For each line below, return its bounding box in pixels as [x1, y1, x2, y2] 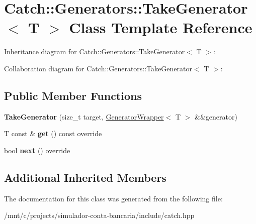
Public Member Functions [4, 87, 142, 103]
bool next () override [4, 145, 70, 155]
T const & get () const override [4, 128, 102, 139]
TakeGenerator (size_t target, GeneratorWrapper [4, 111, 164, 122]
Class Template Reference [69, 17, 252, 38]
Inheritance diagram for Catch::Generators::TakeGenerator [4, 46, 185, 57]
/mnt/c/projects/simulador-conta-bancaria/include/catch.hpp [4, 210, 195, 220]
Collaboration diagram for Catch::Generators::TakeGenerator [4, 63, 192, 73]
